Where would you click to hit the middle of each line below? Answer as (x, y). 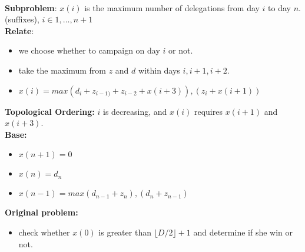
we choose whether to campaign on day (89, 50)
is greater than (125, 232)
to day (280, 7)
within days (159, 70)
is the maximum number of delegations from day (172, 7)
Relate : (19, 30)
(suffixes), (22, 19)
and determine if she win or (243, 232)
